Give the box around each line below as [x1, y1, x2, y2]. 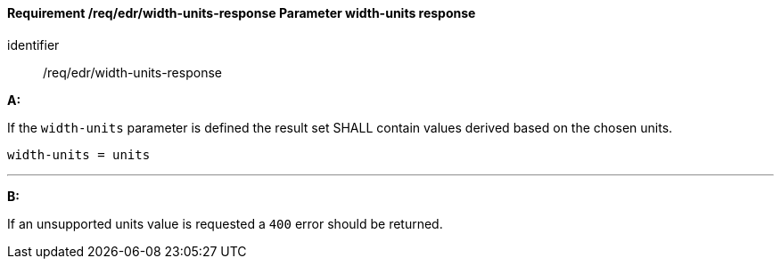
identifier [7, 36, 60, 52]
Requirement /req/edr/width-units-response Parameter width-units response [7, 5, 476, 20]
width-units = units [7, 147, 151, 162]
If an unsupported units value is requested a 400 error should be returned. [7, 215, 443, 231]
